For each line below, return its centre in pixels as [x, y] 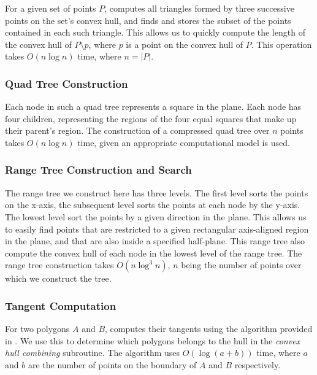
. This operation [281, 44]
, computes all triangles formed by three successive [199, 8]
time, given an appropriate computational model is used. [184, 142]
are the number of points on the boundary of [112, 364]
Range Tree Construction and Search [98, 170]
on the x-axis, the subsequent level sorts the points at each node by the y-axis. [153, 205]
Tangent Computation [61, 305]
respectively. [258, 364]
